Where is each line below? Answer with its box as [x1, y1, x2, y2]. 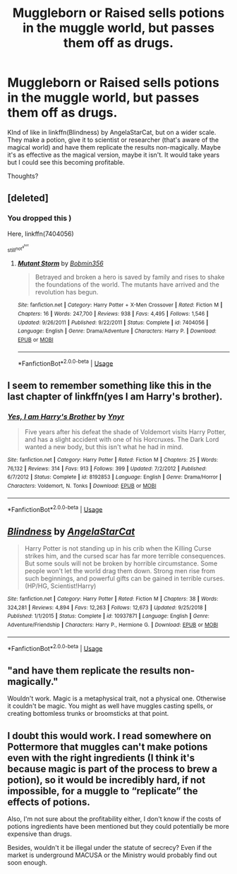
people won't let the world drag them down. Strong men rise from [24, 567, 216, 575]
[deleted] [7, 192, 49, 204]
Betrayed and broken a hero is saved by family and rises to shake [35, 273, 225, 282]
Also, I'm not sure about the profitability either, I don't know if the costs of [7, 815, 221, 823]
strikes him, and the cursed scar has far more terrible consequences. [24, 552, 226, 561]
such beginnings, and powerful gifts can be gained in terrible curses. [24, 574, 225, 583]
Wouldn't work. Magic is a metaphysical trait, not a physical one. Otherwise [7, 694, 226, 703]
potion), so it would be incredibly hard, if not [7, 774, 206, 786]
